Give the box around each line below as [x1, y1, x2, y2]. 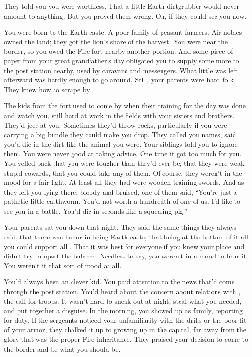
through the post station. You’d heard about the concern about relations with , [4, 286, 241, 297]
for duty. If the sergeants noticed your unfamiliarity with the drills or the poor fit [4, 315, 247, 325]
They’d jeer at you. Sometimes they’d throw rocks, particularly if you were [4, 119, 227, 130]
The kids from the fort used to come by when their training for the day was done [4, 100, 246, 111]
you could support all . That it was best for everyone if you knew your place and [4, 241, 245, 251]
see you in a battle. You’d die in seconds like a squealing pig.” [4, 205, 188, 216]
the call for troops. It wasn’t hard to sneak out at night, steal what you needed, [4, 296, 242, 306]
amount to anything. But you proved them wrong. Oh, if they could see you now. [4, 10, 247, 20]
